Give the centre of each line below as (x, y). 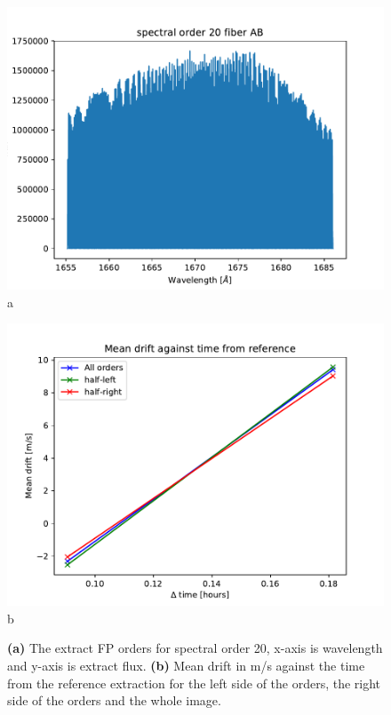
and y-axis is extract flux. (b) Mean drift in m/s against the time (186, 665)
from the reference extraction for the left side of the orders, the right (194, 683)
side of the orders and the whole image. (114, 700)
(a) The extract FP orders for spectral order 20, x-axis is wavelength (195, 648)
